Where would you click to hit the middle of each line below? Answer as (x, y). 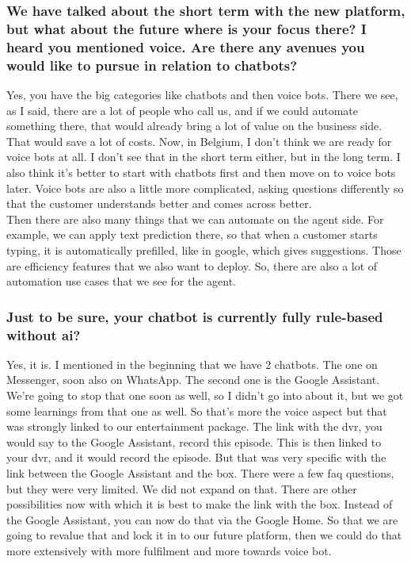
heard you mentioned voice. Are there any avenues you (186, 46)
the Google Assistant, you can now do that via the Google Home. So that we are (202, 519)
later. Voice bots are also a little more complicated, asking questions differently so (205, 188)
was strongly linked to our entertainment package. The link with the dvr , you (194, 426)
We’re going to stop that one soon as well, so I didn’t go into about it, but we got (205, 395)
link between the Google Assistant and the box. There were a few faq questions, (200, 473)
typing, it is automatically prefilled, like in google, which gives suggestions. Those (204, 249)
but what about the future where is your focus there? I (186, 28)
